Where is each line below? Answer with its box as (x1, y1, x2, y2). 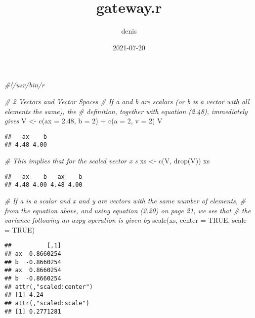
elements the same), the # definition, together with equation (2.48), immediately (4, 106, 248, 116)
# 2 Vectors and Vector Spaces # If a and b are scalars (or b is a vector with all (4, 96, 250, 106)
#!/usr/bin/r (4, 79, 44, 90)
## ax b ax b (4, 173, 83, 180)
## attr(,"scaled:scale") (4, 299, 89, 307)
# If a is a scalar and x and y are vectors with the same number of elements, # (4, 195, 246, 205)
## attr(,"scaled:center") (4, 283, 93, 290)
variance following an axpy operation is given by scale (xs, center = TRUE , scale (4, 215, 247, 225)
